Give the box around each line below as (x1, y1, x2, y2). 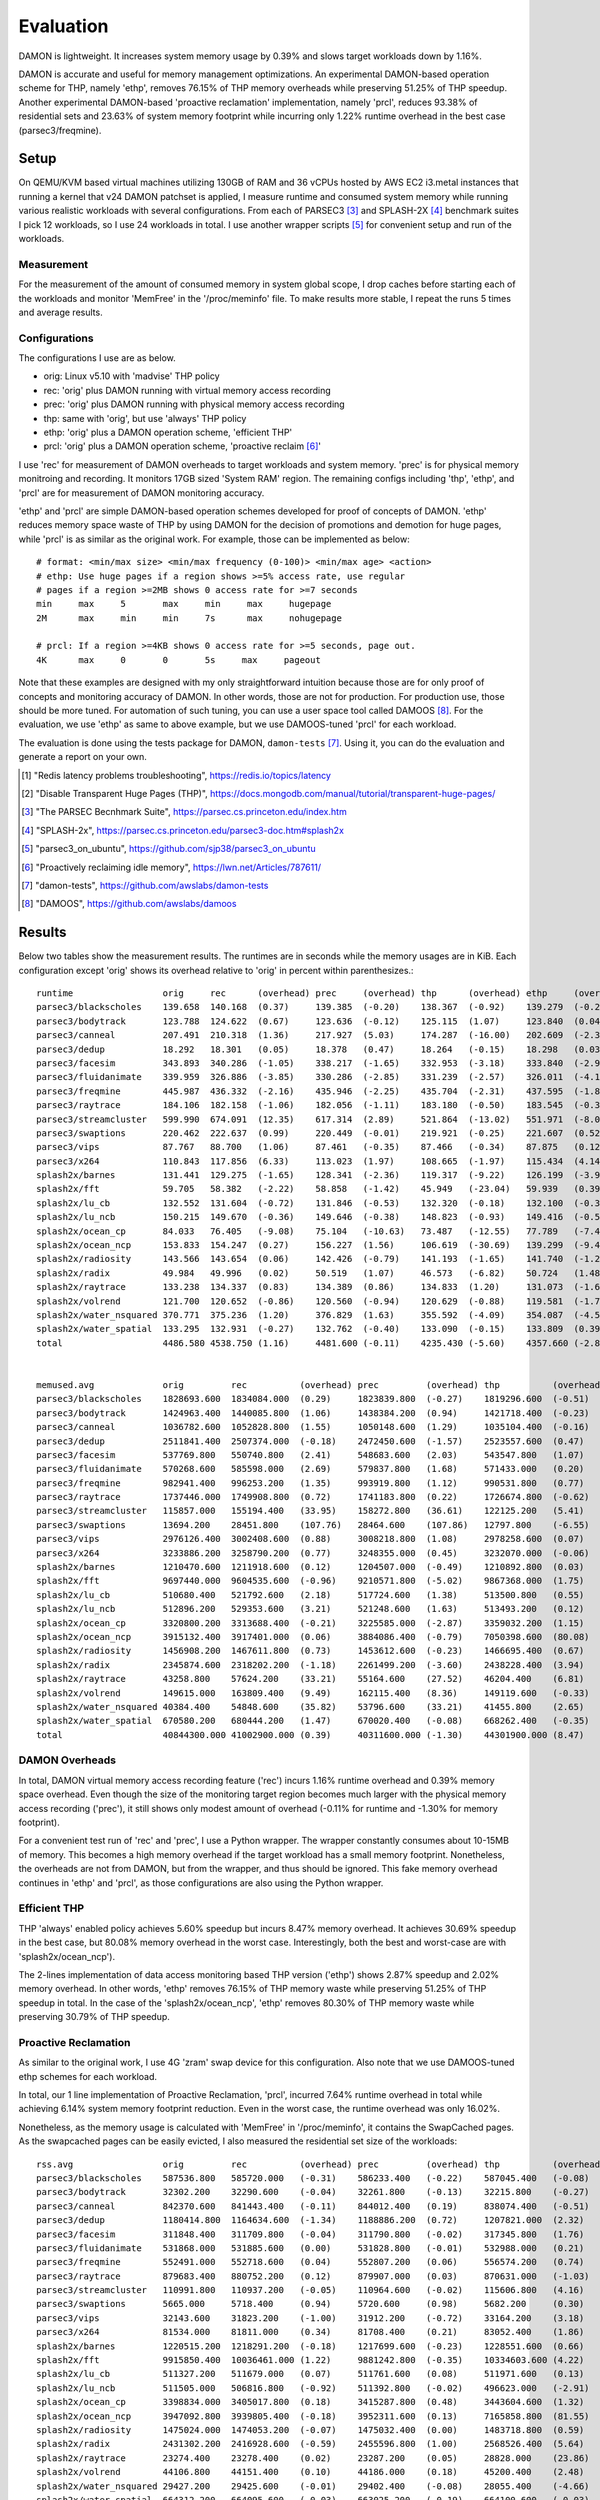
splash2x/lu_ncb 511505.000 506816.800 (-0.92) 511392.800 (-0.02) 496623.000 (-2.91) (36, 2382, 590, 2394)
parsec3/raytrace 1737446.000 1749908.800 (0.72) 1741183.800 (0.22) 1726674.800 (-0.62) (36, 1491, 590, 1503)
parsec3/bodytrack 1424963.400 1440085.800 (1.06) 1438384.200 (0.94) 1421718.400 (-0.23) (36, 1407, 590, 1419)
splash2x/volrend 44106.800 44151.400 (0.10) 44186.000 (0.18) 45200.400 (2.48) (36, 2466, 585, 2478)
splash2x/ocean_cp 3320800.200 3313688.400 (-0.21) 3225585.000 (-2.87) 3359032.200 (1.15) (36, 1617, 585, 1629)
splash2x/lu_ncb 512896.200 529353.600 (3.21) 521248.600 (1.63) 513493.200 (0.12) (36, 1603, 585, 1615)
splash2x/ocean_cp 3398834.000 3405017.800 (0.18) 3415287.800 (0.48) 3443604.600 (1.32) (36, 2396, 585, 2408)
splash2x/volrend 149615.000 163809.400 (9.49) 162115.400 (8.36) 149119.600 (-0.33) (36, 1687, 590, 1699)
